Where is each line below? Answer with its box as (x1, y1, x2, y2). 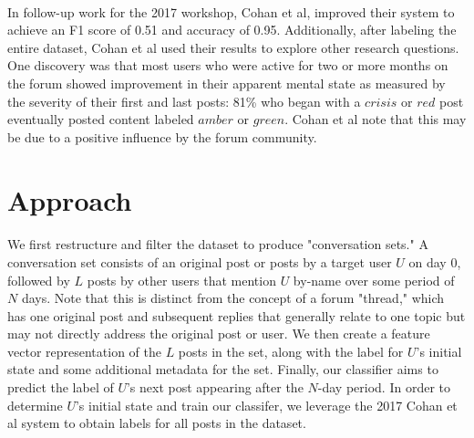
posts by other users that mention (87, 270, 276, 289)
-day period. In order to (317, 378, 450, 397)
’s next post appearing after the (126, 378, 304, 397)
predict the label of (7, 378, 114, 397)
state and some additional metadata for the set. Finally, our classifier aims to (7, 360, 438, 379)
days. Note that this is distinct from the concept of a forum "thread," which (21, 288, 445, 308)
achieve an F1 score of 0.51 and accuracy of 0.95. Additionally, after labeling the (7, 20, 457, 39)
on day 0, (408, 252, 461, 271)
